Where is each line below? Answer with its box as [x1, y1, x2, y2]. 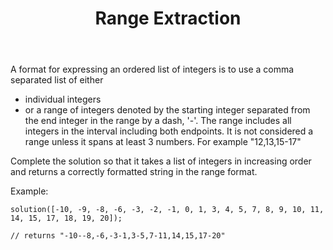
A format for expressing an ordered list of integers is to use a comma [10, 63, 295, 76]
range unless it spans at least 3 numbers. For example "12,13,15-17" [24, 136, 302, 148]
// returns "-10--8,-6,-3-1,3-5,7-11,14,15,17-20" [10, 231, 226, 241]
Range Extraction [94, 7, 242, 30]
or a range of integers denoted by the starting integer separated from [24, 104, 311, 116]
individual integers [24, 93, 102, 106]
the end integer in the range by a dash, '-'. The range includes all [24, 115, 292, 127]
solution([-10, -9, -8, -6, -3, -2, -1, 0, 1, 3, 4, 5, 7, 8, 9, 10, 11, [10, 205, 325, 215]
